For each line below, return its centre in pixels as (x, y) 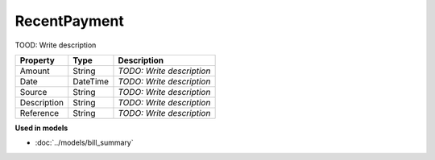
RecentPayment (69, 21)
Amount (35, 71)
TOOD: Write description (56, 45)
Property (37, 60)
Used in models (41, 128)
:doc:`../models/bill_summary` (84, 143)
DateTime (91, 81)
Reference (39, 113)
